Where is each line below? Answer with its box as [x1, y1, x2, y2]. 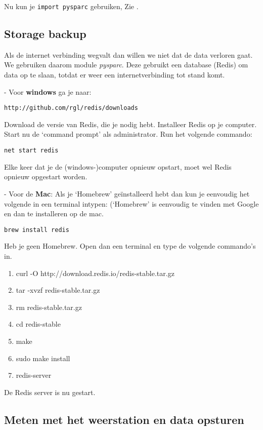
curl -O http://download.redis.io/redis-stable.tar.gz [16, 267, 174, 278]
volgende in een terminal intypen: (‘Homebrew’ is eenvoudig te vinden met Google [4, 198, 259, 209]
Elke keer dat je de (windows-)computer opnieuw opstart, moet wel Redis [4, 161, 232, 172]
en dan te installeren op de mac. [4, 208, 104, 219]
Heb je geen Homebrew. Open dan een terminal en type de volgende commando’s [4, 241, 256, 251]
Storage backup [4, 26, 86, 42]
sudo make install [16, 353, 70, 363]
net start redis [4, 147, 59, 154]
